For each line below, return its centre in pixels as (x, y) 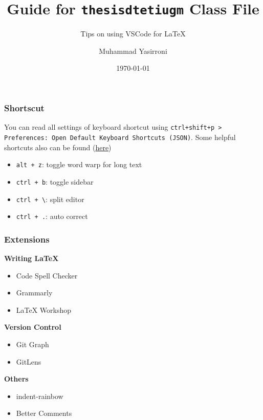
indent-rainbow (40, 396)
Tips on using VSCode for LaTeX (133, 34)
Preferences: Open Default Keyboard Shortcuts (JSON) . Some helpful (120, 137)
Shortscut (24, 108)
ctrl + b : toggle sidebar (55, 181)
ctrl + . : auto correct (52, 216)
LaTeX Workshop (44, 309)
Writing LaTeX (31, 258)
